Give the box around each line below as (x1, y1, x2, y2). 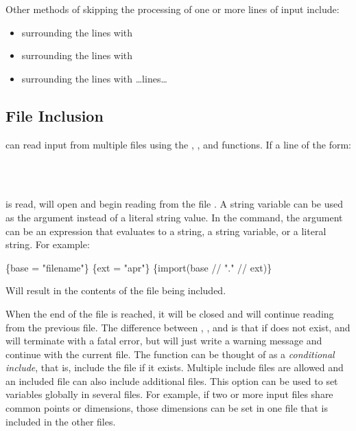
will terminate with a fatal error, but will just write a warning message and (5, 333, 322, 348)
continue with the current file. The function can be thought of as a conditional (5, 346, 335, 361)
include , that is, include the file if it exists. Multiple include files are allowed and (5, 360, 344, 375)
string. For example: (5, 237, 90, 252)
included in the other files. (5, 414, 116, 428)
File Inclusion (5, 104, 104, 126)
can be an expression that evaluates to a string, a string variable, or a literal (5, 223, 327, 238)
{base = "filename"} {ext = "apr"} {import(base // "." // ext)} (5, 260, 272, 274)
